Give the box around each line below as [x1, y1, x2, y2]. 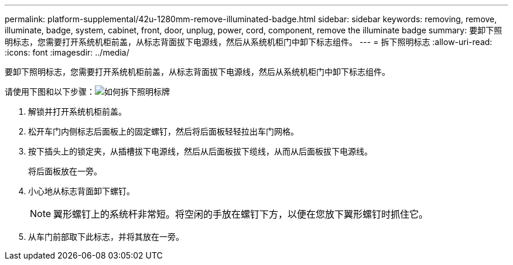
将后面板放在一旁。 [28, 166, 102, 176]
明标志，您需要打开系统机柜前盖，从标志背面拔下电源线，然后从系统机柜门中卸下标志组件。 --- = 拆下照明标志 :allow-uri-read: [5, 37, 493, 47]
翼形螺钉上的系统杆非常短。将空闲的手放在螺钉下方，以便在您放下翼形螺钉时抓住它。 [53, 208, 429, 220]
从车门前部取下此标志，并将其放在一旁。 [28, 232, 184, 242]
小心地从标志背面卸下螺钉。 [28, 186, 135, 196]
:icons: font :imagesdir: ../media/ [5, 47, 129, 57]
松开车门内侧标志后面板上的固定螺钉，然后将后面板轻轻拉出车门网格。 [28, 126, 299, 136]
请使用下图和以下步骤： [5, 87, 95, 97]
